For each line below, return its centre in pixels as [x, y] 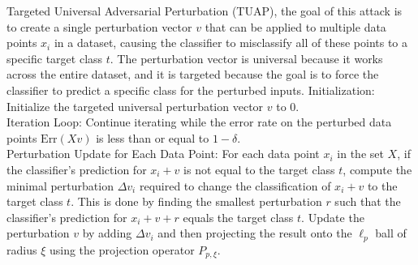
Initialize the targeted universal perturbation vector [135, 106]
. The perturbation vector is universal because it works [246, 58]
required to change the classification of [235, 185]
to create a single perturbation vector [99, 26]
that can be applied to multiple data [295, 26]
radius [22, 249]
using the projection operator [122, 249]
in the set [360, 154]
